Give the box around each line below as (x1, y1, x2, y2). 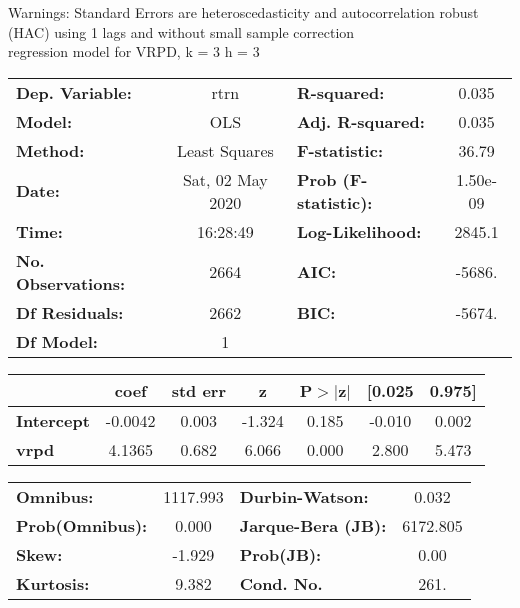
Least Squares (176, 138, 274, 162)
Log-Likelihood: (296, 219, 422, 243)
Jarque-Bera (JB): (239, 513, 387, 537)
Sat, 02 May (182, 167, 268, 191)
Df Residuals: (16, 300, 124, 324)
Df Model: (16, 329, 98, 353)
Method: (16, 138, 85, 162)
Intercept (16, 408, 90, 432)
